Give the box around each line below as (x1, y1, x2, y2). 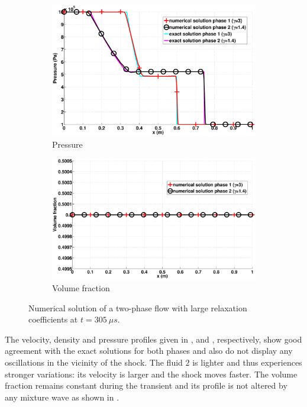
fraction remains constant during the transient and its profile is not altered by (5, 379, 287, 392)
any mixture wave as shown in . (5, 390, 119, 403)
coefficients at (28, 313, 78, 325)
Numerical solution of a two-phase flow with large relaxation (28, 301, 247, 314)
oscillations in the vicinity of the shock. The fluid (5, 356, 183, 369)
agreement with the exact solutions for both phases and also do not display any (5, 344, 293, 357)
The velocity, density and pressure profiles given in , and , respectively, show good (5, 333, 302, 345)
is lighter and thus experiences (192, 356, 302, 369)
